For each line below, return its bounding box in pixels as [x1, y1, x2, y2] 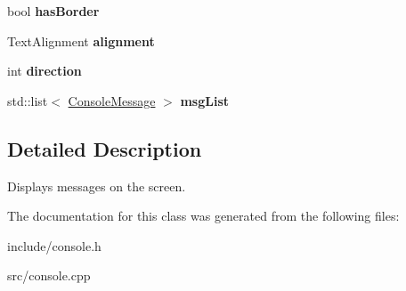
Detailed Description [7, 134, 202, 162]
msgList [180, 91, 230, 109]
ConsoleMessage [68, 91, 156, 109]
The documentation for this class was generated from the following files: [7, 206, 400, 225]
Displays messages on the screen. [7, 176, 186, 195]
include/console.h [7, 236, 101, 255]
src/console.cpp [7, 266, 91, 285]
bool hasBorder [7, 2, 100, 20]
